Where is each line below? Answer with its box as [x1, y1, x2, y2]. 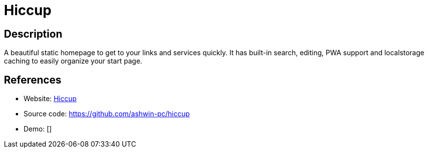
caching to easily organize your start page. [4, 57, 143, 65]
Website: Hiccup [24, 94, 77, 103]
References [4, 73, 61, 86]
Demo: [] [24, 125, 52, 133]
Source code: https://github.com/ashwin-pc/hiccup [24, 109, 190, 118]
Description [4, 27, 62, 40]
